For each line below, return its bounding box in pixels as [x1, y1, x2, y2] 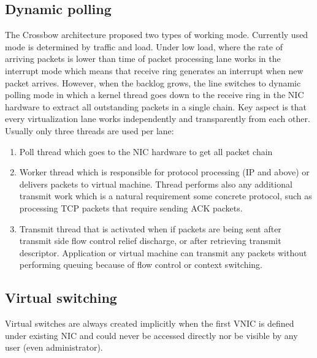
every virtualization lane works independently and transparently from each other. [5, 112, 310, 125]
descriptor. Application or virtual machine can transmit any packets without [19, 246, 307, 259]
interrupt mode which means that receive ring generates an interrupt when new [5, 64, 304, 77]
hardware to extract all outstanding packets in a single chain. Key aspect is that [5, 100, 307, 113]
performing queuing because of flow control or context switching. [19, 258, 263, 271]
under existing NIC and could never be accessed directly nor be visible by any [5, 329, 298, 341]
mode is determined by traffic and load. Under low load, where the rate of [5, 40, 283, 53]
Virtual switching [5, 288, 117, 307]
